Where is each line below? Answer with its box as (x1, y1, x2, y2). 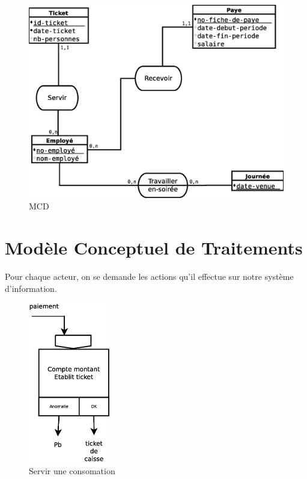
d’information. (5, 282, 57, 294)
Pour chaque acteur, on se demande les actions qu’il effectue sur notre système (5, 270, 294, 283)
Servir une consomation (29, 464, 115, 477)
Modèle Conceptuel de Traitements (5, 235, 303, 260)
